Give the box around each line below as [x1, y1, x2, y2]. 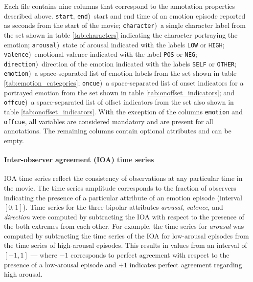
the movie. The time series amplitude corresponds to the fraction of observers [4, 182, 236, 193]
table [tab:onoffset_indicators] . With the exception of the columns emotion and [4, 107, 243, 117]
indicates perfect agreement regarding [129, 259, 242, 269]
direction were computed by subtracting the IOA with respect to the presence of [4, 211, 245, 221]
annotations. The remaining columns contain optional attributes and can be [4, 126, 231, 136]
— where [30, 250, 57, 260]
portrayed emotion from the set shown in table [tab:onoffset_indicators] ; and [4, 87, 235, 97]
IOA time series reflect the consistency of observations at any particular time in [4, 173, 243, 183]
